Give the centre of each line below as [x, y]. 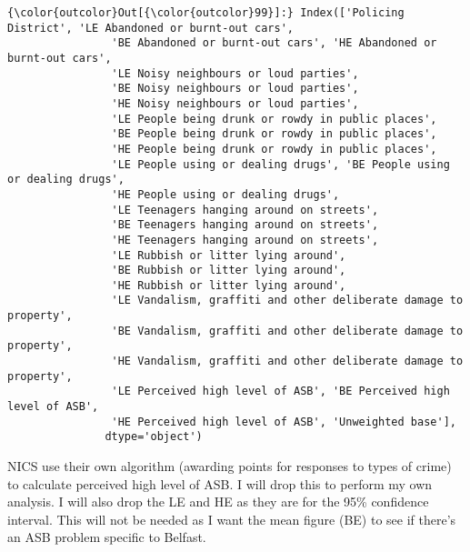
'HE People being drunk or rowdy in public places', [274, 149]
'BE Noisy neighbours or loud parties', [235, 89]
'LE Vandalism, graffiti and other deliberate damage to [287, 301]
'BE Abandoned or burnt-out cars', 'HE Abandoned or [274, 43]
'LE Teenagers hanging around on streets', [245, 210]
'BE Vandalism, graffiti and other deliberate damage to [287, 331]
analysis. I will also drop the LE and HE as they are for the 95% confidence [218, 502]
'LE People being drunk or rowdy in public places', [274, 119]
